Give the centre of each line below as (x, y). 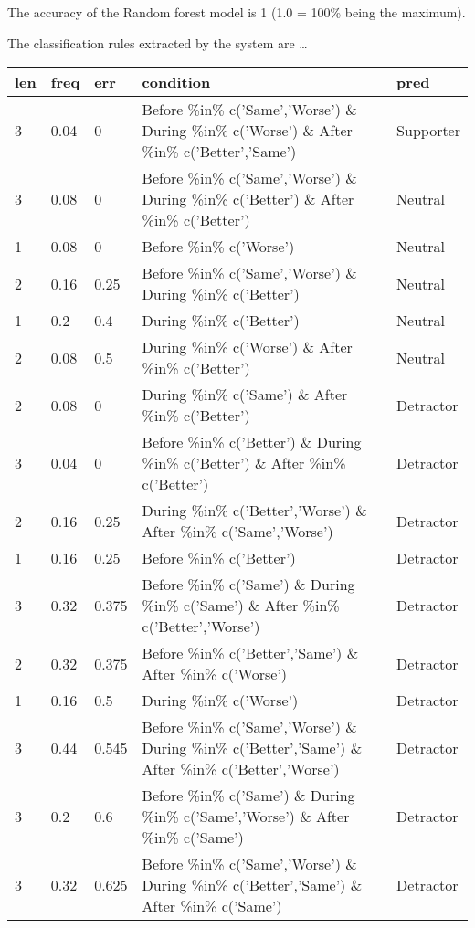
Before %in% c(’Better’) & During (252, 442)
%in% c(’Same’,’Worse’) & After (246, 817)
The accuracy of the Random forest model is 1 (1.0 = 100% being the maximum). (237, 12)
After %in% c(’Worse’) (214, 674)
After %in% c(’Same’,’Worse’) (237, 532)
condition (176, 82)
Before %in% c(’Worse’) (218, 247)
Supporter (428, 131)
